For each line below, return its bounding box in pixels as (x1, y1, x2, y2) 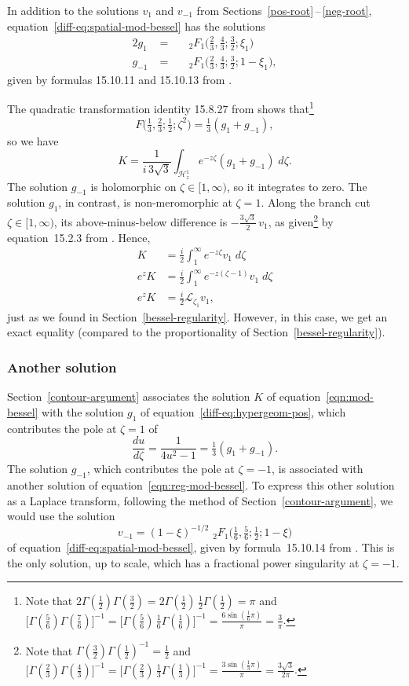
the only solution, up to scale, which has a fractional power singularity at (7, 554, 360, 570)
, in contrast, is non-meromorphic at (58, 194, 232, 211)
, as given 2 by (268, 211, 334, 229)
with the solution (42, 403, 124, 420)
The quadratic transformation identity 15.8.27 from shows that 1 (7, 98, 314, 117)
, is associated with (272, 460, 363, 477)
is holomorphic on (90, 178, 177, 194)
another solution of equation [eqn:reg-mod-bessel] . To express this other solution (7, 477, 395, 493)
